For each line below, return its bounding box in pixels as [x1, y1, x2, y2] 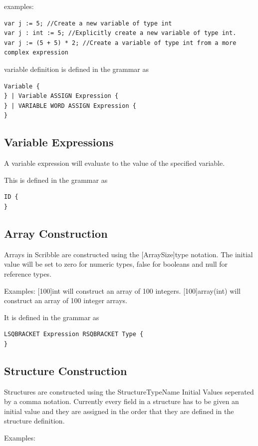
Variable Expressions [4, 134, 114, 150]
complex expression [4, 49, 68, 56]
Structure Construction [4, 363, 127, 378]
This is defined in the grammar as [4, 174, 108, 185]
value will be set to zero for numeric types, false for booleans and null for [4, 259, 228, 269]
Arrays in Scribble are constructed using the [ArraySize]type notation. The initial [4, 249, 253, 259]
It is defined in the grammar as [4, 312, 99, 322]
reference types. [4, 268, 52, 279]
